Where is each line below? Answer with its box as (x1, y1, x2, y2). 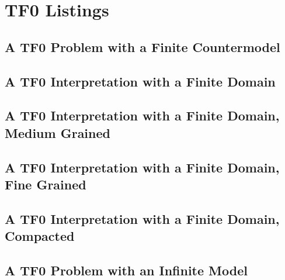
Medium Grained (5, 123, 110, 141)
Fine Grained (5, 175, 86, 193)
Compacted (5, 227, 75, 245)
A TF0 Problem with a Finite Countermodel (5, 37, 280, 56)
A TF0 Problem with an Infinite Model (5, 261, 248, 279)
